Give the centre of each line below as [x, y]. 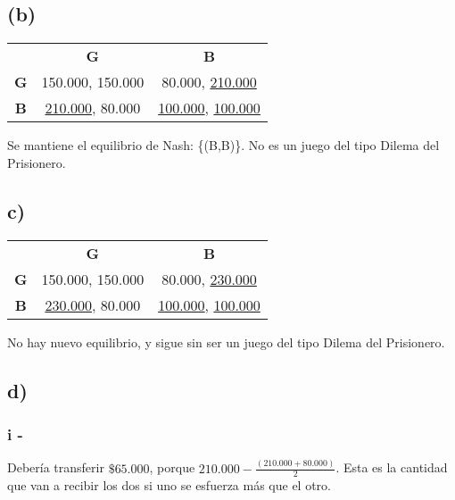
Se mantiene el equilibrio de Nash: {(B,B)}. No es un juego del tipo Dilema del [223, 145]
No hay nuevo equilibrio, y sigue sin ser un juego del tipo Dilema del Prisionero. [226, 342]
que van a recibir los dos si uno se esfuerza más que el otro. [170, 485]
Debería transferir [56, 467]
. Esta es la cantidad [392, 467]
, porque [172, 467]
